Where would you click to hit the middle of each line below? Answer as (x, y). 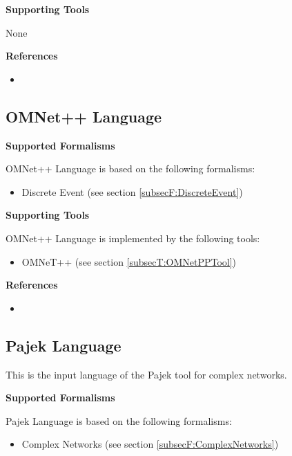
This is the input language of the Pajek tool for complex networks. (146, 374)
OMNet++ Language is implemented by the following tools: (133, 238)
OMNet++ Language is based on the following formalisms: (130, 168)
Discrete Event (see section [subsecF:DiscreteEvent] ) (132, 191)
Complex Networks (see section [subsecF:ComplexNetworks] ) (150, 444)
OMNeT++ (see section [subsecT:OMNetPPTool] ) (129, 261)
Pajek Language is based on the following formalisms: (119, 420)
